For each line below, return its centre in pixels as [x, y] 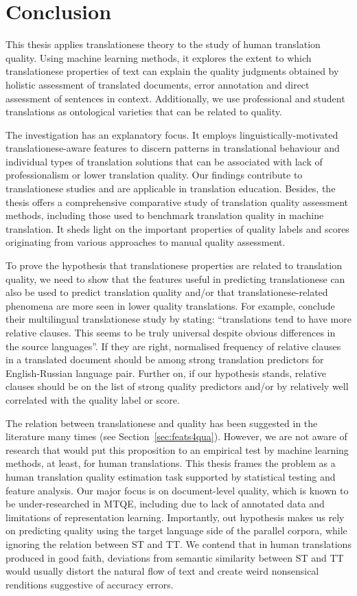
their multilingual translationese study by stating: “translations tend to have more [178, 319]
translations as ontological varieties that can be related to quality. [144, 112]
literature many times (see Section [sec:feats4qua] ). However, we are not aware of [176, 436]
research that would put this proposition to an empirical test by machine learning [177, 449]
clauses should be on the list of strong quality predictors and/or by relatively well [177, 386]
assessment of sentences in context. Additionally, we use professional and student [175, 98]
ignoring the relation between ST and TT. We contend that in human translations [178, 543]
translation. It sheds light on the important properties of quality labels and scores [177, 228]
